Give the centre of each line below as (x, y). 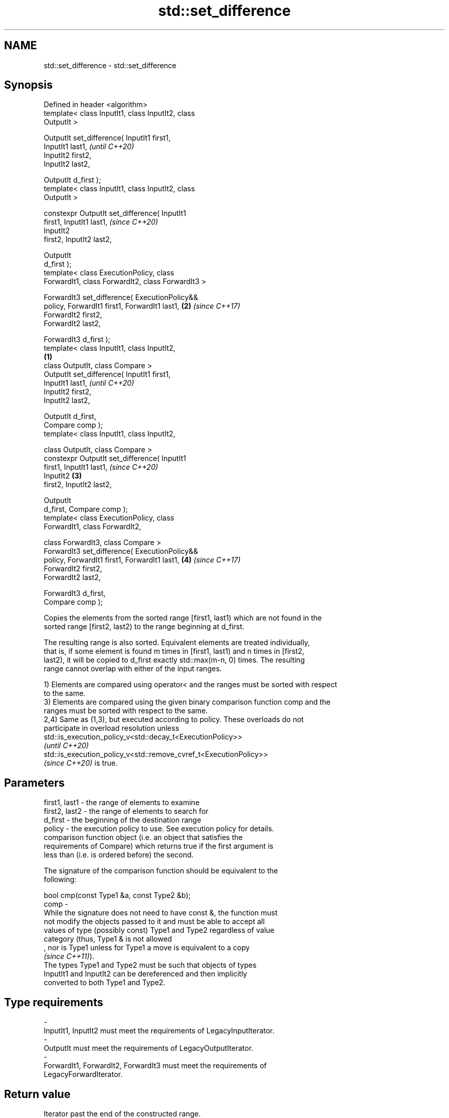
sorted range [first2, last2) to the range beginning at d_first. (144, 627)
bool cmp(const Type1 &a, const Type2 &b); (117, 895)
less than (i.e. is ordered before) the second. (119, 855)
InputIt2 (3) (63, 476)
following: (60, 880)
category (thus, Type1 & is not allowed (108, 939)
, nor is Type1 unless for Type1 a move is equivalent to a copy (147, 948)
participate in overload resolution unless (111, 728)
